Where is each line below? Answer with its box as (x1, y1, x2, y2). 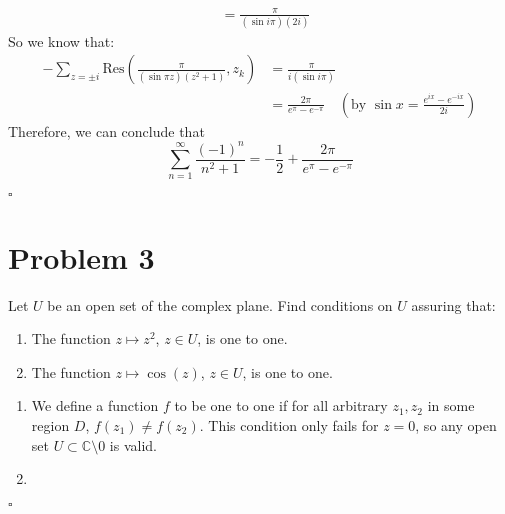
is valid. (109, 434, 158, 455)
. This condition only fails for (199, 414, 379, 435)
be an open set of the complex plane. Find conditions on (47, 294, 393, 315)
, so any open (415, 414, 497, 435)
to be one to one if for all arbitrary (174, 395, 388, 416)
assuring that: (411, 294, 496, 315)
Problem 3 (8, 236, 155, 277)
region (31, 414, 70, 435)
